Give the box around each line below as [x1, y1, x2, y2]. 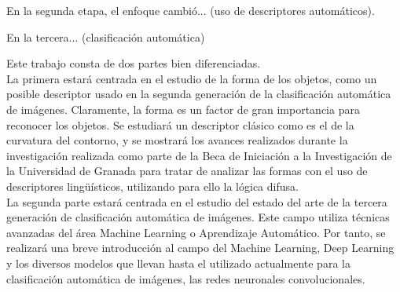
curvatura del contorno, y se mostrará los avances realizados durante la [6, 132, 348, 148]
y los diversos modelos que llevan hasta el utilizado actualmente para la [6, 254, 350, 271]
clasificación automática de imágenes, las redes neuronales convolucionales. [6, 270, 365, 287]
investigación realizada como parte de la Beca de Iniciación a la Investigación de [6, 147, 392, 163]
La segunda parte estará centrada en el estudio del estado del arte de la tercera [6, 193, 387, 210]
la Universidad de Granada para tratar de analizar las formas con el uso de [6, 162, 368, 179]
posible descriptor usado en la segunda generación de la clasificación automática [6, 86, 391, 102]
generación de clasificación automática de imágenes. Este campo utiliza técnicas [6, 209, 390, 225]
